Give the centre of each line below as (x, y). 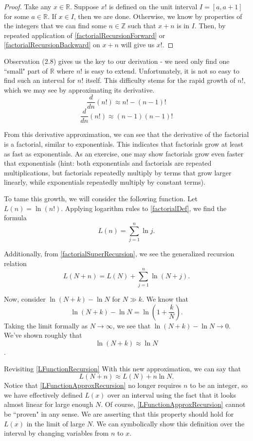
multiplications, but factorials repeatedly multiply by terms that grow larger (118, 172)
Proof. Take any (28, 6)
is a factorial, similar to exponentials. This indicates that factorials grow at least (124, 144)
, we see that (132, 325)
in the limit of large (56, 423)
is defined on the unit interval (153, 6)
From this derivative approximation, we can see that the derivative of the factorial (126, 134)
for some (17, 16)
